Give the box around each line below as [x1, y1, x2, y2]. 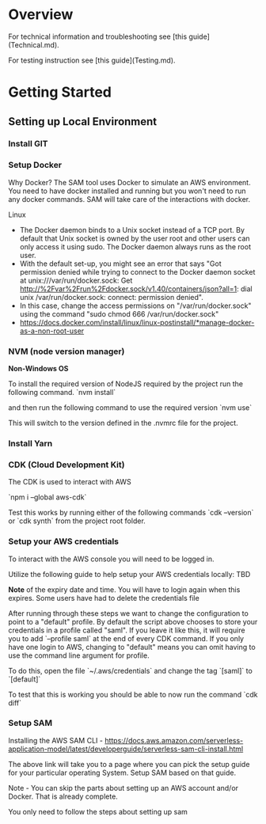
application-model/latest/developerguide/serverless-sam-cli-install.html [8, 744, 244, 754]
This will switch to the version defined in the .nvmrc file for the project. [8, 418, 239, 428]
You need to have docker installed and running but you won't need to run [8, 186, 247, 196]
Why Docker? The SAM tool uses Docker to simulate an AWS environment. [8, 177, 251, 187]
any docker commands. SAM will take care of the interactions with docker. [8, 194, 251, 203]
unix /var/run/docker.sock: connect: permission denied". [19, 292, 203, 302]
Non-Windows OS [8, 364, 69, 374]
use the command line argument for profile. [8, 651, 150, 660]
